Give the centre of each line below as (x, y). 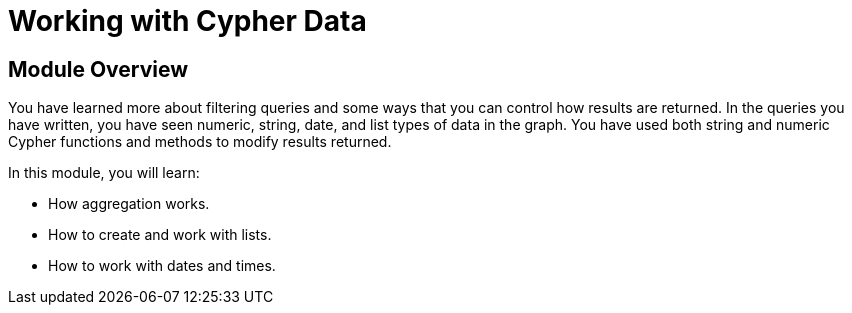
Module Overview (98, 69)
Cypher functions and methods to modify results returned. (200, 142)
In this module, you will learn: (104, 173)
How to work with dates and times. (162, 266)
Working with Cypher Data (187, 21)
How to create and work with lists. (160, 235)
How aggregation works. (129, 204)
